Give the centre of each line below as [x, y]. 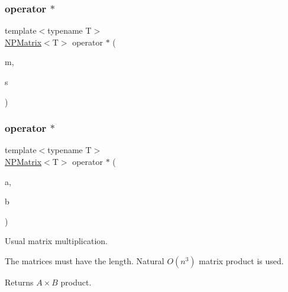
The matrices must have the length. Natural [85, 260]
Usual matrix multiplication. [56, 241]
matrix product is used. [241, 260]
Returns [19, 282]
